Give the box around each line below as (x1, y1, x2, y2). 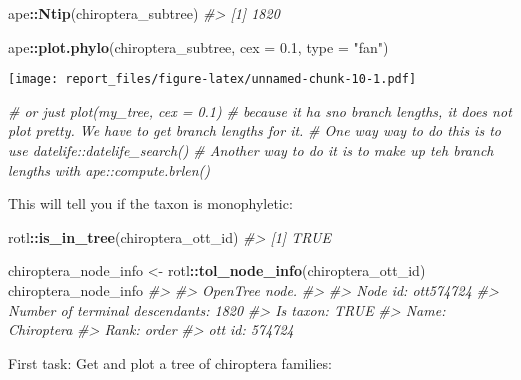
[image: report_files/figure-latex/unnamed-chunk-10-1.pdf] (8, 72, 417, 87)
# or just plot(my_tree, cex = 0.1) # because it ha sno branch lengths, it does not (8, 100, 512, 121)
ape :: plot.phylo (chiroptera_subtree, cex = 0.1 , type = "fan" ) (8, 36, 389, 57)
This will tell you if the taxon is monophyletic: (8, 193, 293, 214)
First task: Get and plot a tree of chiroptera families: (8, 352, 332, 373)
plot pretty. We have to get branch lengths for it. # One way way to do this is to (8, 120, 501, 141)
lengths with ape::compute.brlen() (8, 159, 210, 180)
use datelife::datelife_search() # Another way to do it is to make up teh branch (8, 140, 494, 161)
